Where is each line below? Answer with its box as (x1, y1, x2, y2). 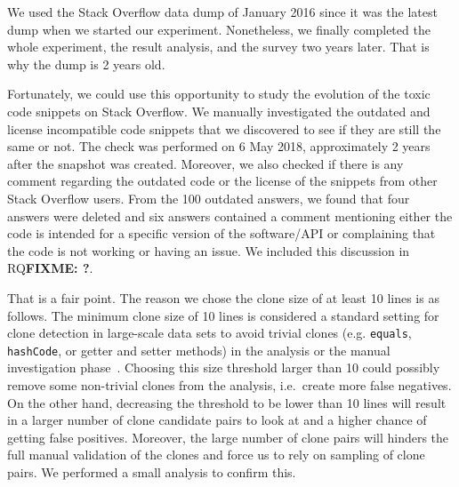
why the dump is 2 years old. (7, 54, 165, 73)
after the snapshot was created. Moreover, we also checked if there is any (7, 154, 404, 172)
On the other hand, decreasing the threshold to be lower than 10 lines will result (7, 393, 447, 411)
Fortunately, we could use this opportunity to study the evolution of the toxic (7, 84, 431, 103)
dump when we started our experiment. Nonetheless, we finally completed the (7, 20, 431, 38)
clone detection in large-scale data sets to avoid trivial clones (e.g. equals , (7, 323, 412, 342)
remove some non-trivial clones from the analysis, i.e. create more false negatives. (7, 376, 452, 394)
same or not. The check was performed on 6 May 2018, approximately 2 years (7, 137, 431, 156)
